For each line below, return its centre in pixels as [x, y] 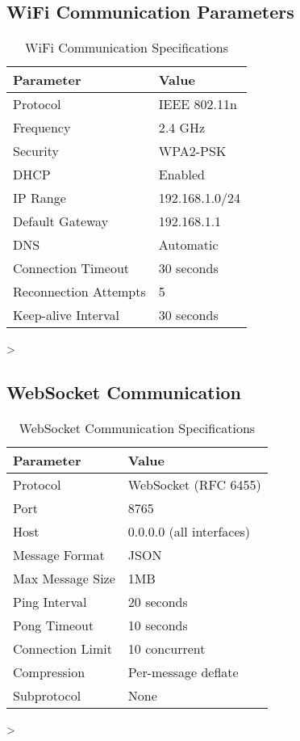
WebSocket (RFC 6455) [194, 484]
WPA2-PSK [192, 151]
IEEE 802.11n [198, 104]
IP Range [40, 198]
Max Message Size [64, 578]
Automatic [188, 245]
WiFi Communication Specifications [127, 48]
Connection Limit [62, 648]
